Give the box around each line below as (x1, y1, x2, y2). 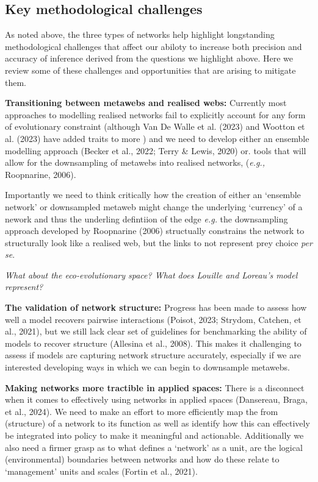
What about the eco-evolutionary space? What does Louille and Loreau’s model (5, 268, 298, 281)
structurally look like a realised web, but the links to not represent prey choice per (5, 236, 313, 249)
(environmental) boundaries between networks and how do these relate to (5, 453, 280, 466)
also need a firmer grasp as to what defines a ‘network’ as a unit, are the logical (5, 441, 303, 453)
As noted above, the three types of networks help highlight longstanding (5, 28, 275, 41)
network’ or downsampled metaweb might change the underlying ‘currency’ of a (5, 200, 303, 213)
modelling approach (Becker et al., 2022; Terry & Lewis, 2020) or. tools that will (5, 144, 306, 157)
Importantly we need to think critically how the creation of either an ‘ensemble (5, 188, 301, 201)
